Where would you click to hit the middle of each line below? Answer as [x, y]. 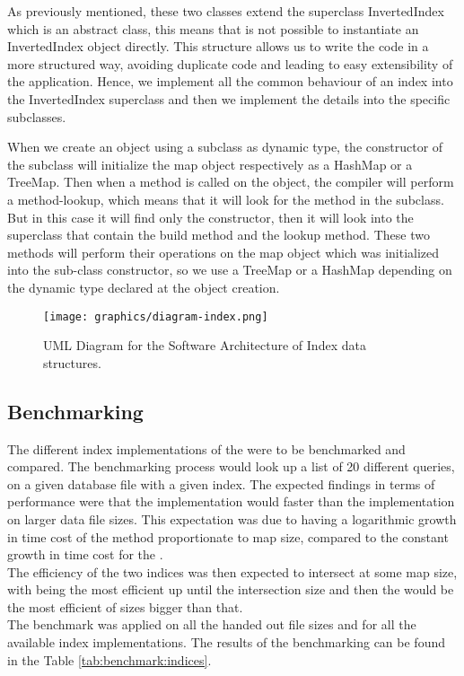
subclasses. [37, 116]
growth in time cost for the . [85, 554]
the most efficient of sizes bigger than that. [125, 606]
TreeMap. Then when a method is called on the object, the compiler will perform [231, 182]
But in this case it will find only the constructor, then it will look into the [210, 217]
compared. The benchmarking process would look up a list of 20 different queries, [231, 466]
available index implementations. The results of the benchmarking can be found [226, 642]
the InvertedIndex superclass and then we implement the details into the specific [229, 98]
